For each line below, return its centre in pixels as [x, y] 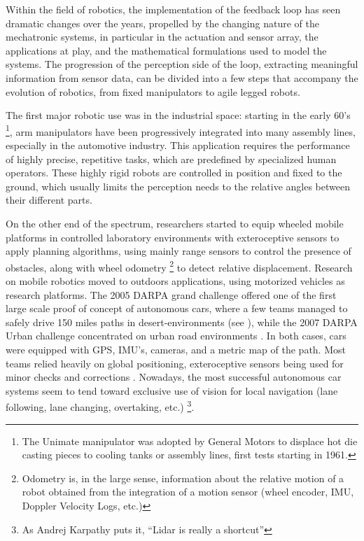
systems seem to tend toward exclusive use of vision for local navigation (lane [172, 390]
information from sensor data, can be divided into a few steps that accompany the [182, 77]
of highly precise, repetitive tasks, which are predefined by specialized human [171, 159]
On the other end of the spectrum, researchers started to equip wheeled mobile [175, 223]
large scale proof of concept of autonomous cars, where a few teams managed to [177, 308]
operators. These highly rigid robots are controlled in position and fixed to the [174, 173]
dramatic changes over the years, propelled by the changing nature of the [162, 23]
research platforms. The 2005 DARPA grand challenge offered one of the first [171, 294]
